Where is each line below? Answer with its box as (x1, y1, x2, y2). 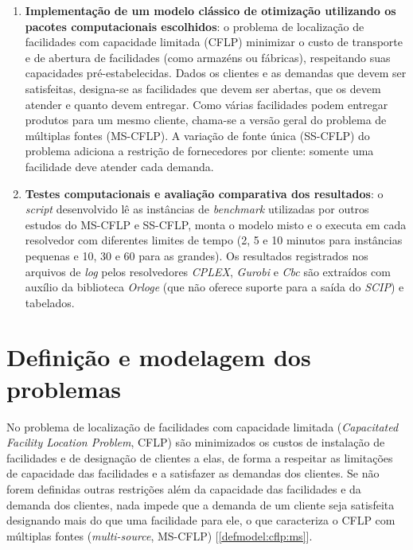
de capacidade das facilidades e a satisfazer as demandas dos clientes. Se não (6, 465, 380, 482)
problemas (6, 372, 122, 404)
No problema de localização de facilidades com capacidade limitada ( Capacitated (6, 418, 399, 435)
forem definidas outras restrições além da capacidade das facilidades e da (6, 480, 361, 497)
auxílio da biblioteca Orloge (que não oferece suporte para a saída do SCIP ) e (25, 279, 404, 295)
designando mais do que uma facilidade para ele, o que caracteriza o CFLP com (6, 512, 395, 529)
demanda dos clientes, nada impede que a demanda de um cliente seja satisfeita (6, 496, 395, 513)
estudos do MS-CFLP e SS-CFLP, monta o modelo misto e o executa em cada (25, 216, 407, 232)
